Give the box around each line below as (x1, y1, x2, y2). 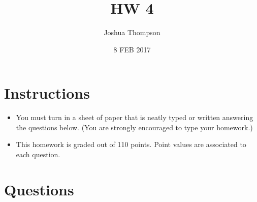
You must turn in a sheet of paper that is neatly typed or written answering (16, 112, 253, 123)
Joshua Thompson (104, 27, 160, 38)
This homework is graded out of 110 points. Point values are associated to (16, 139, 246, 150)
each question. (16, 149, 60, 160)
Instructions (4, 82, 90, 103)
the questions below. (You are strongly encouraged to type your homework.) (16, 122, 253, 132)
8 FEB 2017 (113, 44, 151, 54)
